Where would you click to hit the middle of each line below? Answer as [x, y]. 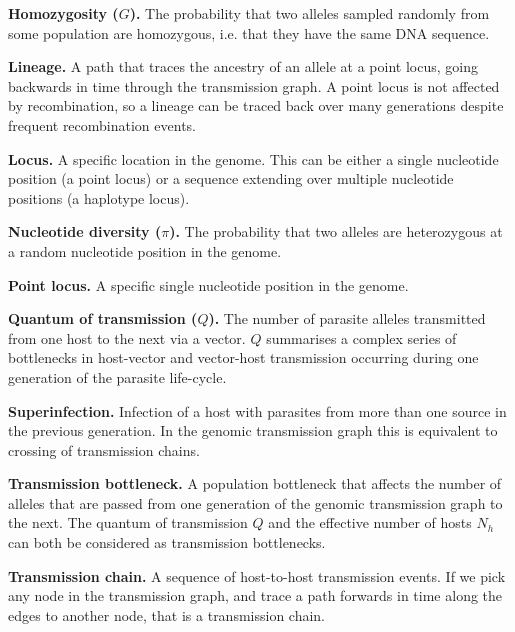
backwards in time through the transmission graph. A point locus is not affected [254, 85]
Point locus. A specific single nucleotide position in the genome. [208, 284]
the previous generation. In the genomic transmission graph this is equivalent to [253, 430]
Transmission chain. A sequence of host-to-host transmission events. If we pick [257, 575]
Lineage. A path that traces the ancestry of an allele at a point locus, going [243, 66]
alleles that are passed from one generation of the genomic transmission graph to [255, 502]
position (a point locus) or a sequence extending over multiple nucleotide [231, 178]
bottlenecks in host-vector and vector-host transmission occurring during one [243, 357]
